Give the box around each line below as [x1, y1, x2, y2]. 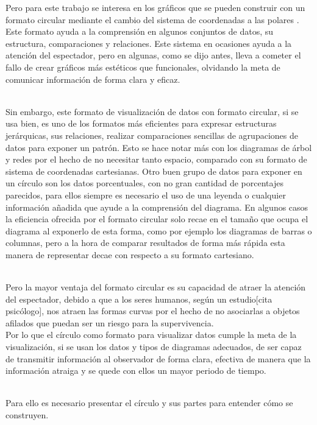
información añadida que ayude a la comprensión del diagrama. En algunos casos [5, 200, 308, 213]
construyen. [5, 409, 49, 421]
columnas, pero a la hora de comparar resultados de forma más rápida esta [5, 236, 285, 249]
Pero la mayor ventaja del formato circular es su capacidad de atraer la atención [5, 281, 306, 293]
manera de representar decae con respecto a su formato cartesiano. [5, 248, 254, 261]
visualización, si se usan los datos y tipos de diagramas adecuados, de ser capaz [5, 340, 302, 353]
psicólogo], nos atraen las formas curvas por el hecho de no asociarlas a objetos [5, 304, 300, 317]
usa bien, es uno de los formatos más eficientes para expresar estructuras [5, 117, 277, 130]
